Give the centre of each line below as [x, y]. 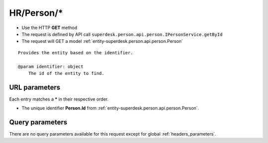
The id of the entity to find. [66, 73]
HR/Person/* [36, 13]
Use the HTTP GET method [49, 28]
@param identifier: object [51, 66]
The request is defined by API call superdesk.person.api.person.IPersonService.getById [122, 34]
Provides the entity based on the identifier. [76, 53]
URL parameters [35, 87]
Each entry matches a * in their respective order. [59, 99]
